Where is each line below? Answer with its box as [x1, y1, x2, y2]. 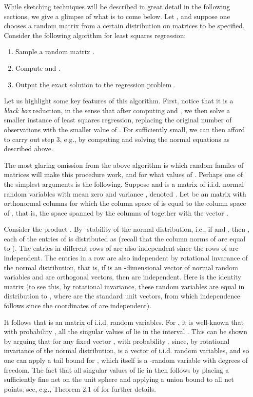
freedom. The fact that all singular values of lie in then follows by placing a [4, 364, 229, 375]
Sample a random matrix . [15, 46, 95, 57]
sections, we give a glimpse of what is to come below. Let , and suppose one [4, 11, 230, 21]
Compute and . [15, 62, 60, 73]
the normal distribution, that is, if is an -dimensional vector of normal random [4, 262, 238, 272]
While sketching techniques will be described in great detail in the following [4, 1, 230, 11]
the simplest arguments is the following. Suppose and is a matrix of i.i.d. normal [4, 179, 244, 189]
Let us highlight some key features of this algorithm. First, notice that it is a [4, 96, 234, 106]
